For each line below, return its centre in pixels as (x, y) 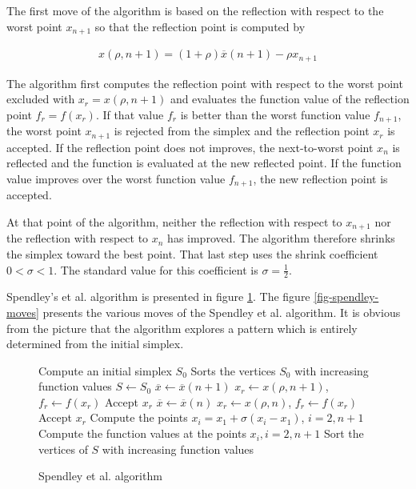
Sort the (344, 433)
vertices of (63, 449)
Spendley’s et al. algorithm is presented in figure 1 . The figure (158, 297)
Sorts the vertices (233, 370)
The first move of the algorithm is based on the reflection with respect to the (195, 10)
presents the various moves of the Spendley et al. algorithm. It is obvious (222, 312)
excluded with (41, 99)
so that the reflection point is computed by (200, 26)
